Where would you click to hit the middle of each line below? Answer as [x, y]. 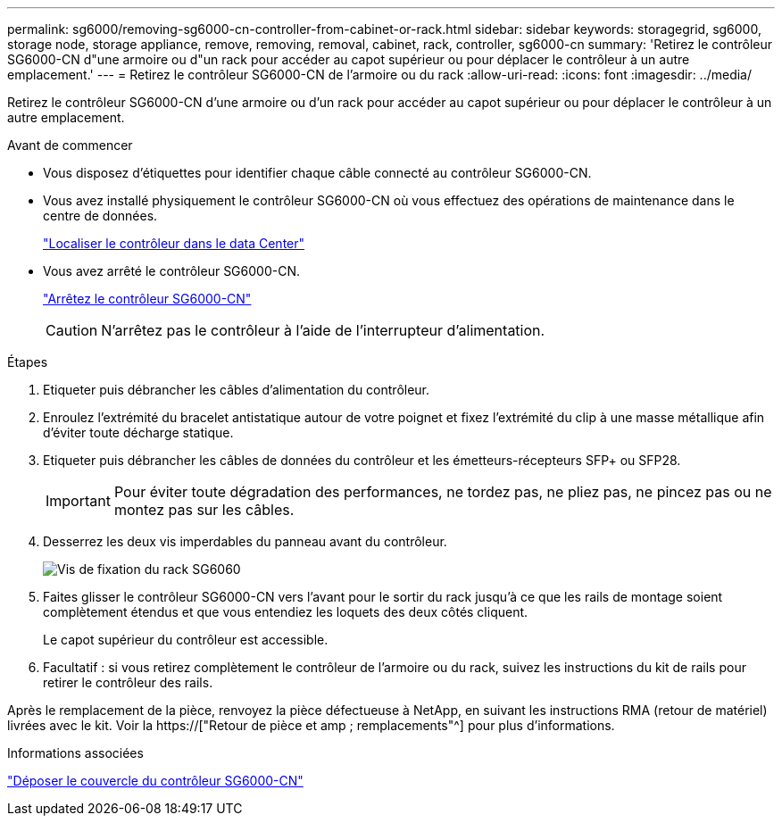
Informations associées [75, 753]
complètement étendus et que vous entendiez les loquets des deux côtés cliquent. [286, 612]
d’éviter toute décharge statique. [138, 432]
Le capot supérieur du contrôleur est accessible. [186, 640]
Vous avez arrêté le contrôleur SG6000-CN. [171, 271]
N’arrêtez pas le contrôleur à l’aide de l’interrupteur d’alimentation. [323, 330]
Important [78, 501]
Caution [72, 330]
